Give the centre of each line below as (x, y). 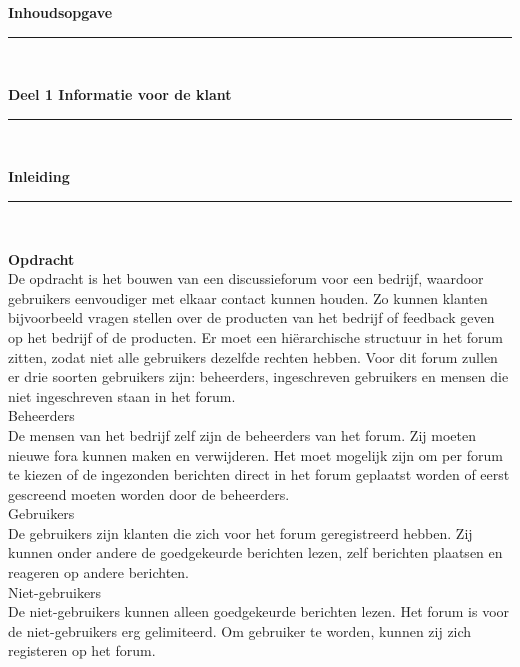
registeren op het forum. (82, 650)
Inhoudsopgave (60, 12)
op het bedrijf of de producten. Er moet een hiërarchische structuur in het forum (255, 336)
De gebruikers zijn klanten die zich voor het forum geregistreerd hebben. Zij (240, 532)
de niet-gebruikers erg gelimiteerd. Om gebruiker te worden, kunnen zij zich (240, 630)
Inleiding (39, 176)
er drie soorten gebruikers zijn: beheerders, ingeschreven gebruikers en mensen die (258, 376)
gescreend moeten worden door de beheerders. (149, 493)
